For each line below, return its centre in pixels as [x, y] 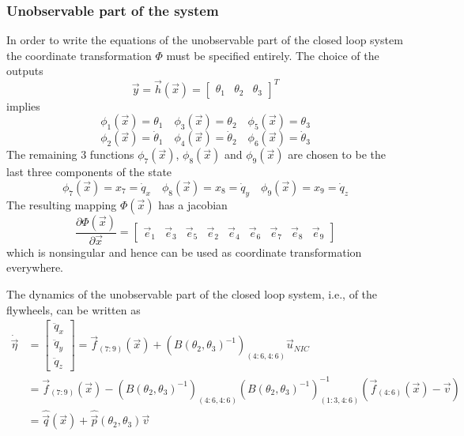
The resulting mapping [62, 204]
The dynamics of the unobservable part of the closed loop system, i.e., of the [192, 293]
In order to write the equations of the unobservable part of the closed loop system [205, 40]
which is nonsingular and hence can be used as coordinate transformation [184, 252]
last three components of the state [89, 172]
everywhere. [35, 267]
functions [112, 154]
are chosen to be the [337, 154]
